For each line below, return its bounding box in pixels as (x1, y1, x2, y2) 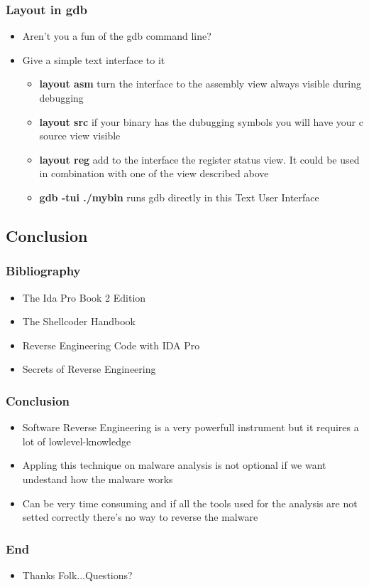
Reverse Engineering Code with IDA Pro (22, 337, 200, 352)
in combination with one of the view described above (39, 166, 269, 181)
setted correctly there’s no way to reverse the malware (22, 509, 258, 524)
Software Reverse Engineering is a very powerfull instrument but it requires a (22, 420, 359, 435)
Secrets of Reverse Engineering (22, 361, 156, 376)
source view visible (39, 128, 121, 143)
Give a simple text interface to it (22, 52, 165, 67)
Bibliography (6, 262, 81, 280)
